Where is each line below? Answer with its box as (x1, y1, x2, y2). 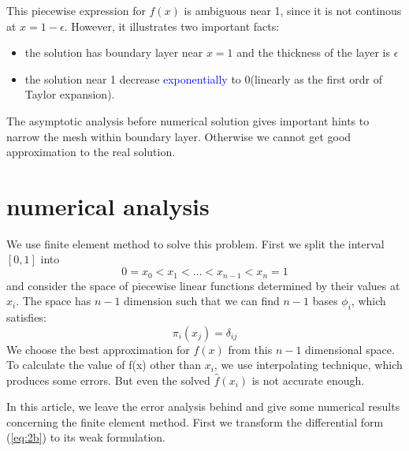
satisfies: (6, 308, 46, 325)
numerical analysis (6, 189, 210, 222)
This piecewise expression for (6, 2, 146, 18)
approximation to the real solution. (6, 143, 176, 160)
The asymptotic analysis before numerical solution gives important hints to (6, 112, 370, 129)
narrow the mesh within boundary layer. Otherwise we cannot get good (6, 128, 351, 144)
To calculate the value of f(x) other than (6, 356, 201, 373)
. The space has (16, 293, 91, 309)
